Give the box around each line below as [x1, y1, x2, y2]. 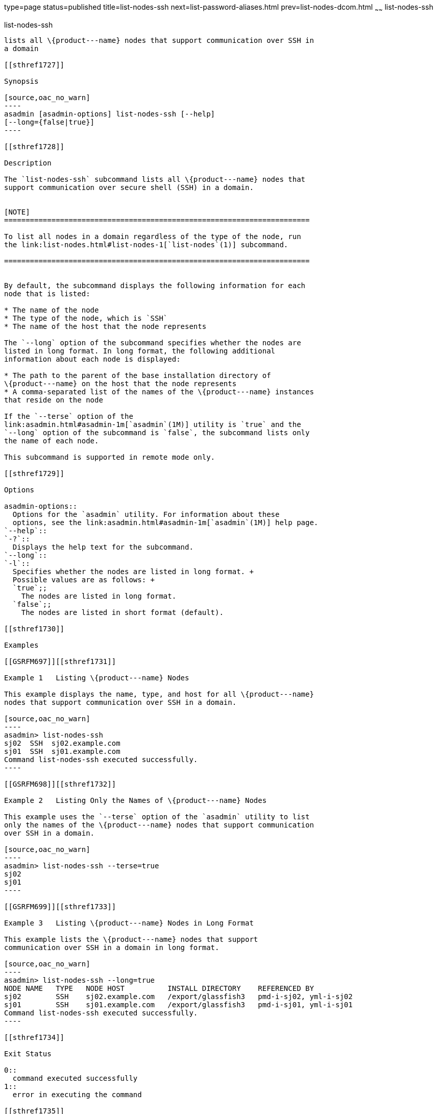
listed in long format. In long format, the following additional [4, 346, 276, 355]
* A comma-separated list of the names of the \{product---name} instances [4, 387, 314, 396]
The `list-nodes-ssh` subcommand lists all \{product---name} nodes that [4, 175, 306, 183]
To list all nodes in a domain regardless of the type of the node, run [4, 232, 301, 241]
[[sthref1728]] [4, 142, 65, 151]
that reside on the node [4, 395, 103, 404]
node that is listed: [4, 289, 90, 298]
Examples [4, 641, 39, 649]
